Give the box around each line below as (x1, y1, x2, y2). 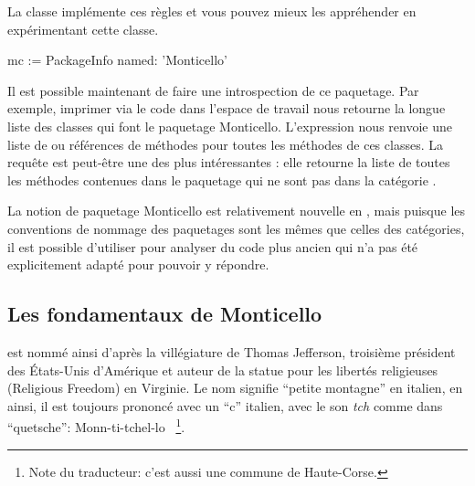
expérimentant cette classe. (7, 19, 159, 38)
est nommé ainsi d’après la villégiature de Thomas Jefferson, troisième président (7, 342, 456, 361)
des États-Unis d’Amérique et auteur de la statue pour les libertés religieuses (7, 360, 438, 379)
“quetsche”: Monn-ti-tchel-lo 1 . (7, 415, 185, 436)
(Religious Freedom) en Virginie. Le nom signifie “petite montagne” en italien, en (7, 378, 463, 397)
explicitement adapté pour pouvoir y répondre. (7, 255, 269, 274)
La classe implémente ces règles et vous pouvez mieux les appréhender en (7, 2, 417, 20)
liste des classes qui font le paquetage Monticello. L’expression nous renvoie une (7, 116, 452, 135)
